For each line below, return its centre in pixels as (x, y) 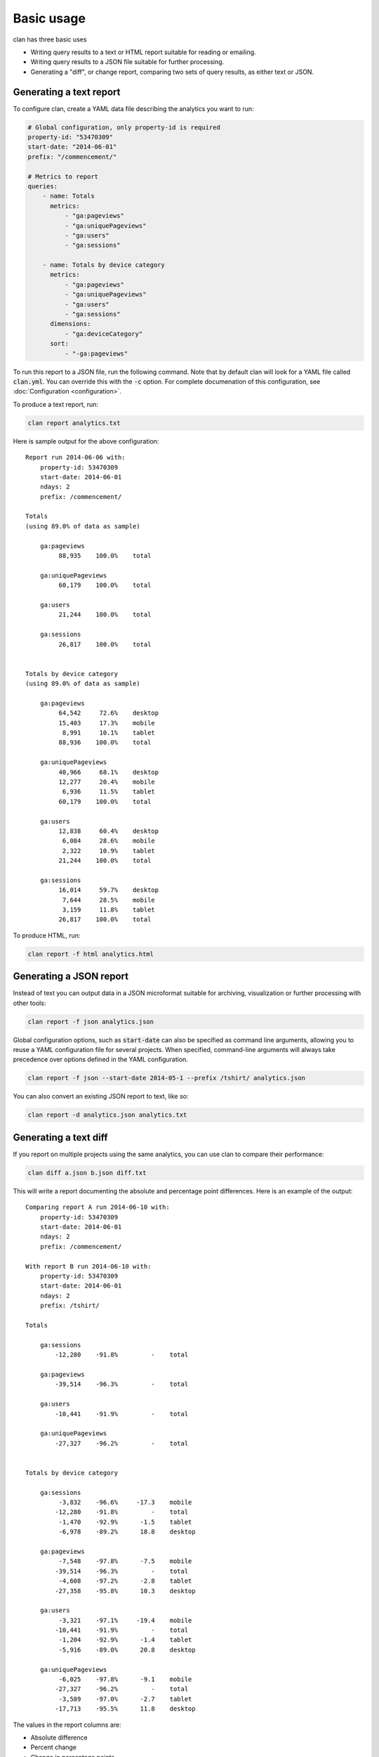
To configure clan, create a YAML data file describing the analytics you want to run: (133, 108)
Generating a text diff (60, 1137)
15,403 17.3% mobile (107, 723)
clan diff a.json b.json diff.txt (87, 1173)
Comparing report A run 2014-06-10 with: (98, 1207)
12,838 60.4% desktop (109, 831)
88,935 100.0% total (105, 556)
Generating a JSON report (71, 977)
